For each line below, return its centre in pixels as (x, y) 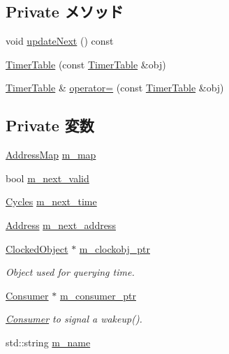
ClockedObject (37, 248)
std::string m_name (48, 342)
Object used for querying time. (70, 272)
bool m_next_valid (47, 178)
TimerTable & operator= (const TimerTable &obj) (115, 88)
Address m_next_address (61, 224)
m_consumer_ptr (98, 295)
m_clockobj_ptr (114, 248)
